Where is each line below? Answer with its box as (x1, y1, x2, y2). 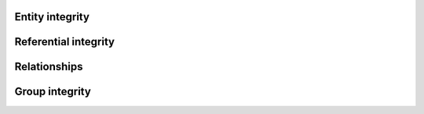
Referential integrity (14, 35, 115, 48)
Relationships (14, 60, 83, 73)
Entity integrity (14, 10, 90, 23)
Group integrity (14, 85, 92, 98)
